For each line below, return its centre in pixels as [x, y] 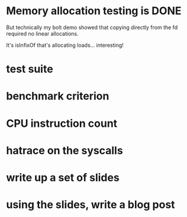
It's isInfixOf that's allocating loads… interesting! [65, 45]
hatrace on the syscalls [65, 150]
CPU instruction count [62, 123]
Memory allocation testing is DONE [94, 11]
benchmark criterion [58, 96]
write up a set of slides [63, 178]
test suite [30, 69]
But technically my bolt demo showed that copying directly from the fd [92, 27]
